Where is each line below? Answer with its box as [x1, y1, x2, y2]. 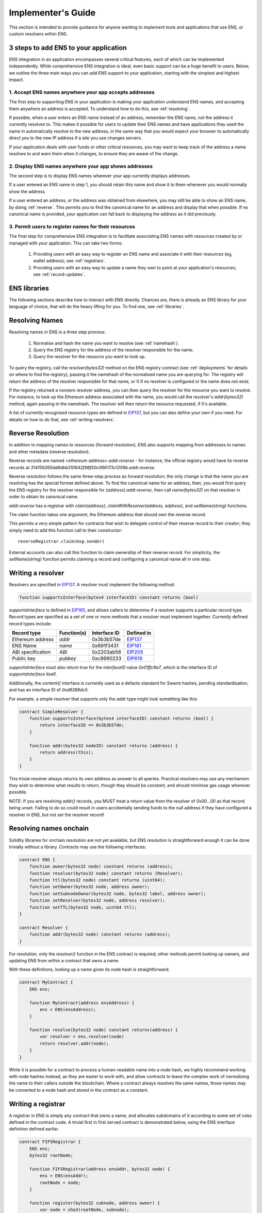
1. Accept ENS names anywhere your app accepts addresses [9, 89, 155, 96]
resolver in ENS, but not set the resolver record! [9, 812, 104, 818]
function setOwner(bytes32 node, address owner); [29, 884, 150, 890]
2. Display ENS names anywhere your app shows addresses [9, 163, 153, 169]
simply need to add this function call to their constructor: [9, 527, 123, 533]
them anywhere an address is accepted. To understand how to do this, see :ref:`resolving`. [9, 106, 190, 112]
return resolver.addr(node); [39, 1041, 109, 1046]
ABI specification [12, 649, 51, 655]
